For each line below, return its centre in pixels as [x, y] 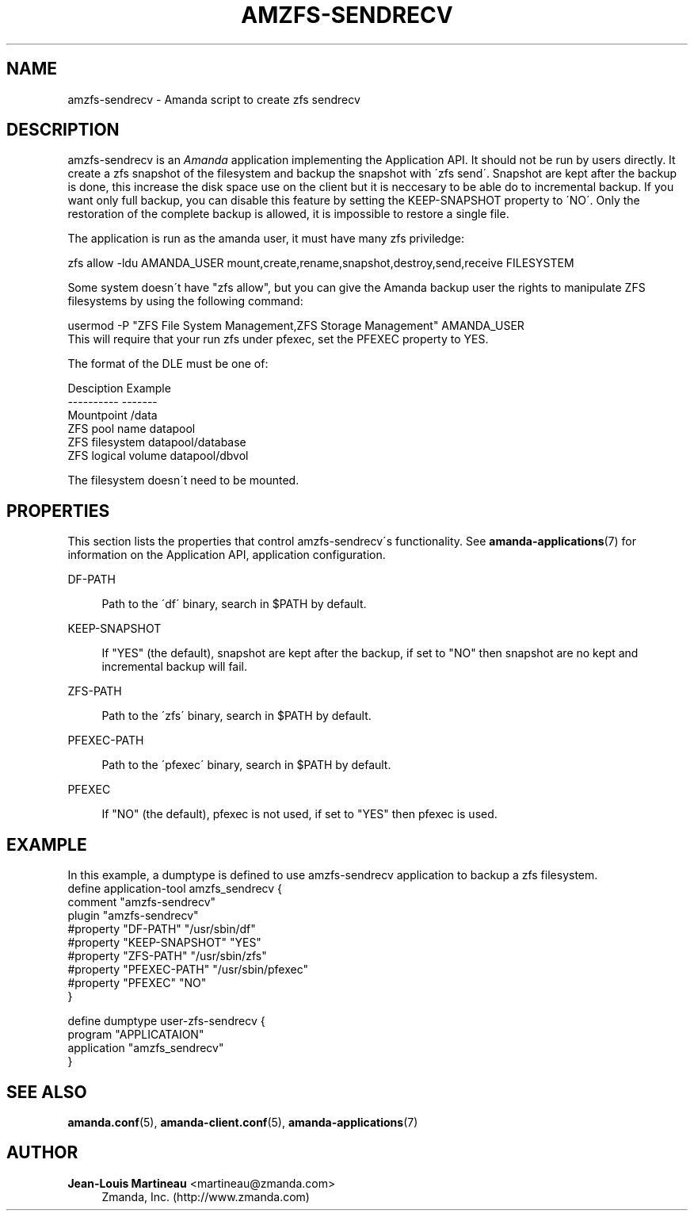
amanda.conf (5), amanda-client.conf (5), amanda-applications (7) [243, 1122]
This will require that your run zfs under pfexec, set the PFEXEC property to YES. [278, 339]
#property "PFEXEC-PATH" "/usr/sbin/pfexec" [188, 970]
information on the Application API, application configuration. [227, 555]
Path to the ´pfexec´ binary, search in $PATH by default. [246, 765]
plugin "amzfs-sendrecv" [133, 916]
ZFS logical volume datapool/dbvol [158, 456]
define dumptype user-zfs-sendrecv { [166, 1021]
